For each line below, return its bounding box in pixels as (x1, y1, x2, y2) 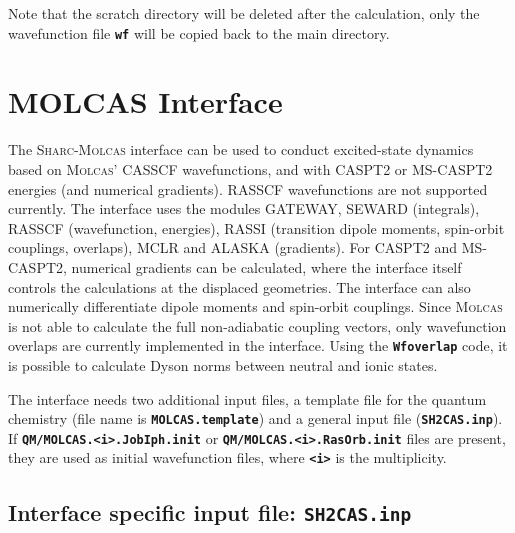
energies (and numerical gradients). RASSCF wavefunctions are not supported (8, 178, 488, 199)
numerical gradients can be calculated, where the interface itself (71, 256, 462, 277)
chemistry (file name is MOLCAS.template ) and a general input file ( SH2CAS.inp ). (8, 408, 503, 429)
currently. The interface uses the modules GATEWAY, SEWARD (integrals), (8, 198, 480, 219)
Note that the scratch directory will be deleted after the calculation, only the (8, 3, 480, 23)
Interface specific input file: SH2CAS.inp (8, 496, 412, 527)
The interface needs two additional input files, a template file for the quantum (8, 388, 487, 409)
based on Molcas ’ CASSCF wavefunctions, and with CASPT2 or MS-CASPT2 (8, 158, 493, 179)
